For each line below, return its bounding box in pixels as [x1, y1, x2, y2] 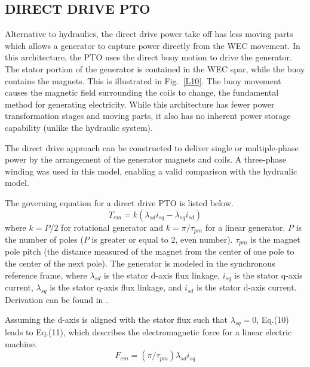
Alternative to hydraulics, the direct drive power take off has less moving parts [5, 27, 293, 40]
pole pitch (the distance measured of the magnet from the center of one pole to [5, 245, 294, 258]
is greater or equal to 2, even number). [91, 233, 233, 245]
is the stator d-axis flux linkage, [103, 268, 220, 281]
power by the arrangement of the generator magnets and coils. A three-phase [5, 153, 286, 166]
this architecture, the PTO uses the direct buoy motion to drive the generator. [5, 51, 292, 63]
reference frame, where [5, 268, 87, 281]
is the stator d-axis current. [197, 281, 297, 293]
